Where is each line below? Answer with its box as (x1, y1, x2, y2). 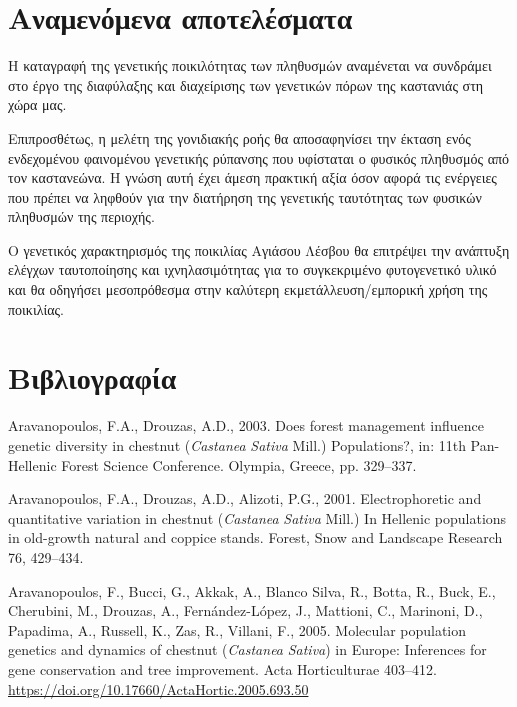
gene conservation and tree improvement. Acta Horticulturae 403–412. (8, 658, 437, 679)
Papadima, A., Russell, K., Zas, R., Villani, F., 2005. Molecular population (8, 619, 467, 640)
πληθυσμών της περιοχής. (8, 206, 155, 227)
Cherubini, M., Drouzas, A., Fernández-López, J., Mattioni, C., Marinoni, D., (8, 600, 483, 621)
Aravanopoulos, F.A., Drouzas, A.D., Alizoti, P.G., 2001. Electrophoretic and (8, 488, 482, 509)
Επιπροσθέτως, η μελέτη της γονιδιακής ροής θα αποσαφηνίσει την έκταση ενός (8, 127, 471, 148)
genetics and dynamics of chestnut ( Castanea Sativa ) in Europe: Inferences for (8, 639, 487, 660)
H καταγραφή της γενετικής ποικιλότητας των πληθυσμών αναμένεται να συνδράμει (8, 55, 492, 76)
